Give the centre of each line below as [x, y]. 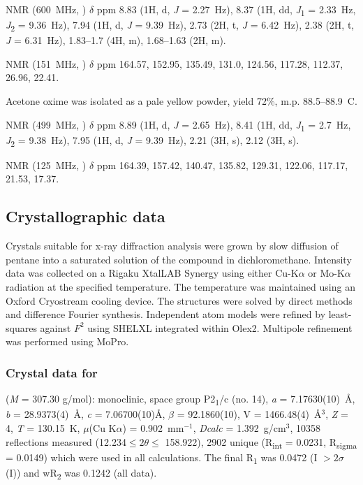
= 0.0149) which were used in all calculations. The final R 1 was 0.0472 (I [162, 458]
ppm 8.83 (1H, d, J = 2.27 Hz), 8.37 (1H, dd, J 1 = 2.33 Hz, [226, 10]
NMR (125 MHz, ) [46, 165]
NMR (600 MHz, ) [46, 9]
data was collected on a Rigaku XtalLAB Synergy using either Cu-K [152, 273]
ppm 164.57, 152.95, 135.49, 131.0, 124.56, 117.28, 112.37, [220, 63]
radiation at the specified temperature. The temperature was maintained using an [180, 287]
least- [340, 314]
